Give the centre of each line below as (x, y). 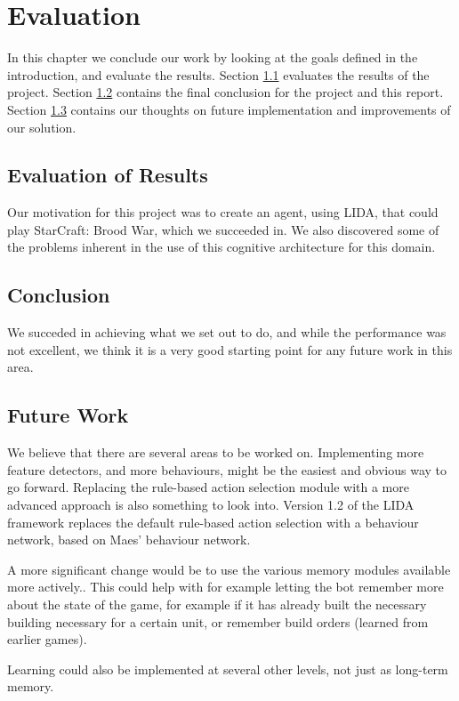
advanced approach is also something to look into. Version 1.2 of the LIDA (211, 505)
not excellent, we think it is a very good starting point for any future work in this (230, 349)
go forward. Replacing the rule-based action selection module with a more (208, 487)
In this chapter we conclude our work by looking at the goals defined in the (213, 57)
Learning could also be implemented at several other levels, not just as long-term (228, 669)
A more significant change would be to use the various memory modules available (229, 569)
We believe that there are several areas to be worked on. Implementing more (216, 452)
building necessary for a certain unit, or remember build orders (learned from (218, 621)
